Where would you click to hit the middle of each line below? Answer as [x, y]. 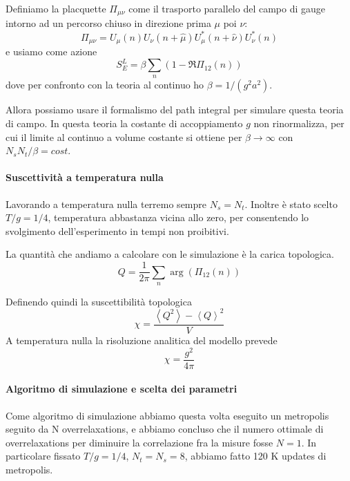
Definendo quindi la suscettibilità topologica [99, 301]
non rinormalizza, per [299, 123]
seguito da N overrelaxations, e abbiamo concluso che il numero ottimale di [165, 429]
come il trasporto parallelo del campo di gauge [227, 8]
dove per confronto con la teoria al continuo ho [105, 85]
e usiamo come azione [51, 51]
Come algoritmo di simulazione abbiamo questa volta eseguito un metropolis [167, 415]
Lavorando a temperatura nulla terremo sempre [106, 204]
